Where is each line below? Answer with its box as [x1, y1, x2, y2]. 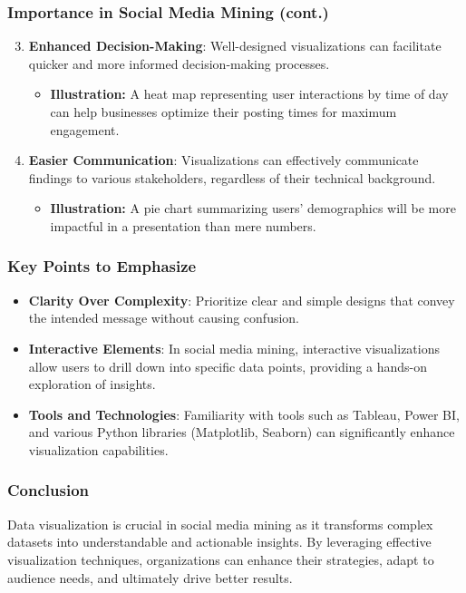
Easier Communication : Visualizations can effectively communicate [28, 151, 419, 170]
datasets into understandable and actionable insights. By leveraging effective [7, 532, 432, 551]
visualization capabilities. [28, 440, 169, 459]
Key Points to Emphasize [7, 255, 197, 277]
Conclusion [7, 479, 89, 501]
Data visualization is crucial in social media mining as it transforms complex [7, 514, 433, 533]
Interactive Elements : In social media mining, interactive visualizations [28, 338, 440, 357]
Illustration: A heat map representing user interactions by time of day [50, 84, 449, 103]
